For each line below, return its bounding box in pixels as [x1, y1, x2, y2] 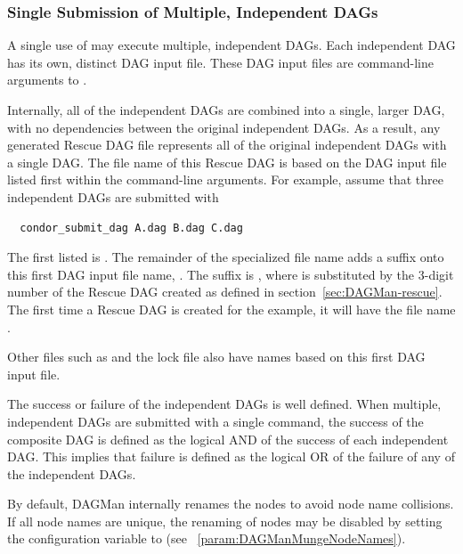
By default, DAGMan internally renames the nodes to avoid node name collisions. [7, 494, 454, 513]
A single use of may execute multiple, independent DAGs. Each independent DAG [7, 36, 456, 54]
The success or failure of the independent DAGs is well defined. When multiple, [7, 395, 442, 413]
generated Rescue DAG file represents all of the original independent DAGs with [7, 135, 447, 154]
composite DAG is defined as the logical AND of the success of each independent [7, 429, 449, 448]
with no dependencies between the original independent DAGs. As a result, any [7, 118, 441, 136]
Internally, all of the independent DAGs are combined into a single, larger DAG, [7, 101, 445, 118]
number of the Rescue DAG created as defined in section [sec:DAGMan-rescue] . [7, 282, 443, 301]
